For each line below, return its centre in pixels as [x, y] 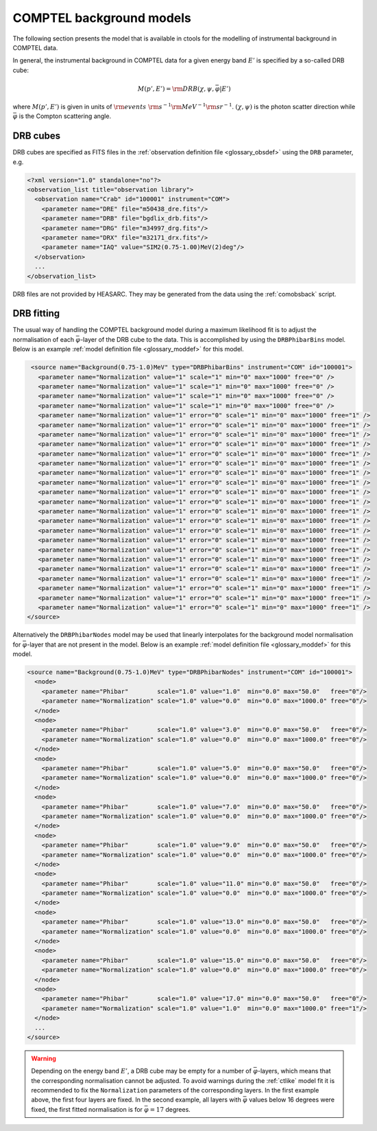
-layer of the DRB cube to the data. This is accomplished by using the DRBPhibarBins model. [213, 339]
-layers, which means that [294, 1071]
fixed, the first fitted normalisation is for [87, 1109]
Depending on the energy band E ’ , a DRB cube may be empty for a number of [141, 1071]
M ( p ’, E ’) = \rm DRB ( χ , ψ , [176, 89]
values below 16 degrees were [292, 1100]
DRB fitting [36, 313]
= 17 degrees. [170, 1109]
